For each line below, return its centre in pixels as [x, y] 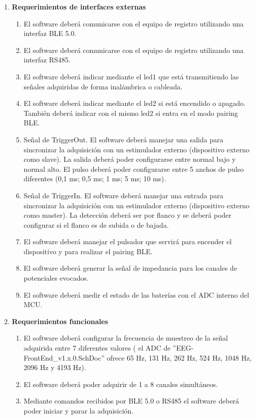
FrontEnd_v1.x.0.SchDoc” [64, 357]
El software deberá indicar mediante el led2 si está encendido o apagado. [134, 103]
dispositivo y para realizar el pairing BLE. [88, 251]
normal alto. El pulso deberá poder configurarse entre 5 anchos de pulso [134, 169]
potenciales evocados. [56, 278]
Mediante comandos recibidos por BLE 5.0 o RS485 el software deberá [131, 401]
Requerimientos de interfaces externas [79, 6]
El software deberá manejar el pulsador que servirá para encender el [128, 241]
